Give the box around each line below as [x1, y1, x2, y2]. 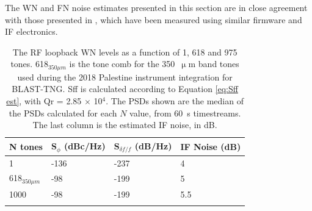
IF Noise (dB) [180, 140, 241, 152]
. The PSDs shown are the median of [106, 95, 244, 107]
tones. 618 [10, 57, 48, 70]
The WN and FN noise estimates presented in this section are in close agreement [5, 1, 308, 13]
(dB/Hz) [134, 139, 172, 152]
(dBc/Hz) [63, 140, 106, 152]
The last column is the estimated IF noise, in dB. [32, 118, 217, 131]
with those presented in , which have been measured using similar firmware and [5, 13, 302, 26]
